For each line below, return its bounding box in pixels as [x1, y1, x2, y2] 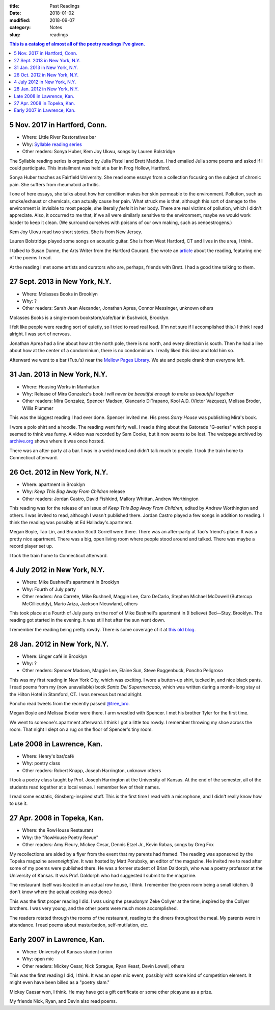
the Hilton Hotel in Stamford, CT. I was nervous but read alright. [9, 691, 143, 697]
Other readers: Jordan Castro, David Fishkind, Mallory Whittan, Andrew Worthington [22, 496, 199, 502]
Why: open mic [22, 956, 54, 962]
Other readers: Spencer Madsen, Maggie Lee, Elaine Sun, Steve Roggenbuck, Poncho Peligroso [22, 668, 224, 674]
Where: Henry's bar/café [22, 753, 74, 759]
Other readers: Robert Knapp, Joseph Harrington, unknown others [22, 767, 161, 773]
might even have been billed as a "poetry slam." [9, 979, 109, 986]
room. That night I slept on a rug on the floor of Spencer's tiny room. [9, 726, 153, 732]
